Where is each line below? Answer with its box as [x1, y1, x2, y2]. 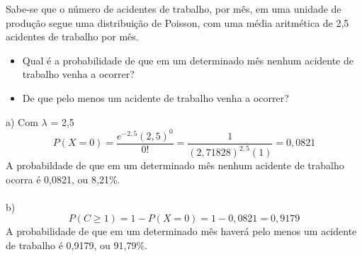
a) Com [6, 114, 38, 129]
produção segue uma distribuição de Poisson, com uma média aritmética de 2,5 [6, 15, 349, 30]
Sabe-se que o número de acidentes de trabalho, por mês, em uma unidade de [6, 1, 341, 16]
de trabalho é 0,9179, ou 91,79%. [6, 238, 147, 253]
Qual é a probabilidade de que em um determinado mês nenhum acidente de [22, 52, 353, 67]
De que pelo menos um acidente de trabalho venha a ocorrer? [22, 90, 289, 105]
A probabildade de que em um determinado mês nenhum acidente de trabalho [6, 158, 344, 173]
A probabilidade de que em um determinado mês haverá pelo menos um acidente [6, 224, 357, 239]
